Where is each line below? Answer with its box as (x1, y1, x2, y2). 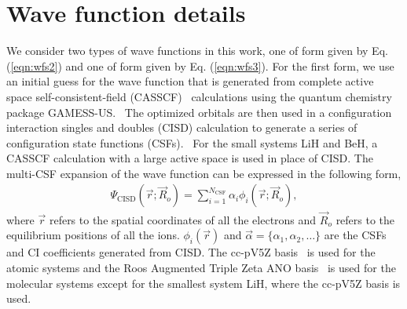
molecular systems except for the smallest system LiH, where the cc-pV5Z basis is (6, 274, 401, 291)
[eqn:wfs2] (10, 57, 58, 74)
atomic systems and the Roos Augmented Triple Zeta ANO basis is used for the (6, 259, 396, 275)
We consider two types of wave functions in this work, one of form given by (6, 42, 368, 59)
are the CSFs (324, 227, 387, 243)
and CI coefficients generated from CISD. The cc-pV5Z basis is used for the (6, 244, 376, 260)
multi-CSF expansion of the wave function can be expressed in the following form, (6, 165, 401, 181)
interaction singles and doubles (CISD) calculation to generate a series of (6, 119, 357, 136)
